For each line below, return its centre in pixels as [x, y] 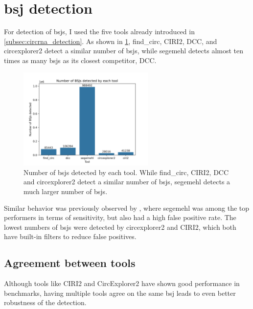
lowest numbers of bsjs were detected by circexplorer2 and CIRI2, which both [120, 227]
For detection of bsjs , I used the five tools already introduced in [99, 32]
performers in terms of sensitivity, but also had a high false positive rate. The [120, 217]
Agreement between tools [70, 263]
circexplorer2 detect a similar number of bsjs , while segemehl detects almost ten [124, 51]
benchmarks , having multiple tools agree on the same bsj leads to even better [120, 293]
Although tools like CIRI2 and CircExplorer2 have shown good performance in [122, 283]
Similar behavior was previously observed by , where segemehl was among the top [127, 208]
